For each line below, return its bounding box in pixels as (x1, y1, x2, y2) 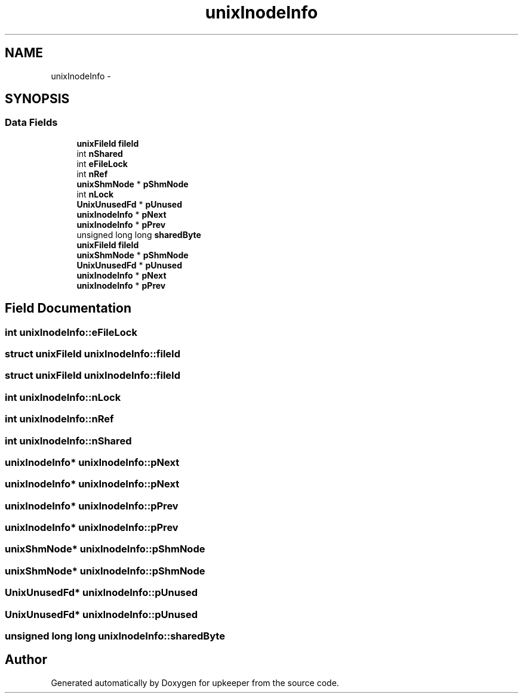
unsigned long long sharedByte (76, 229, 201, 240)
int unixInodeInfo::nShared (5, 434, 132, 447)
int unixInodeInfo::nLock (5, 391, 121, 403)
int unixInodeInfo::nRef (5, 413, 114, 425)
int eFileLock (76, 158, 128, 169)
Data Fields (5, 116, 58, 129)
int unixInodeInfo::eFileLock (5, 326, 137, 338)
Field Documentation (5, 301, 131, 316)
